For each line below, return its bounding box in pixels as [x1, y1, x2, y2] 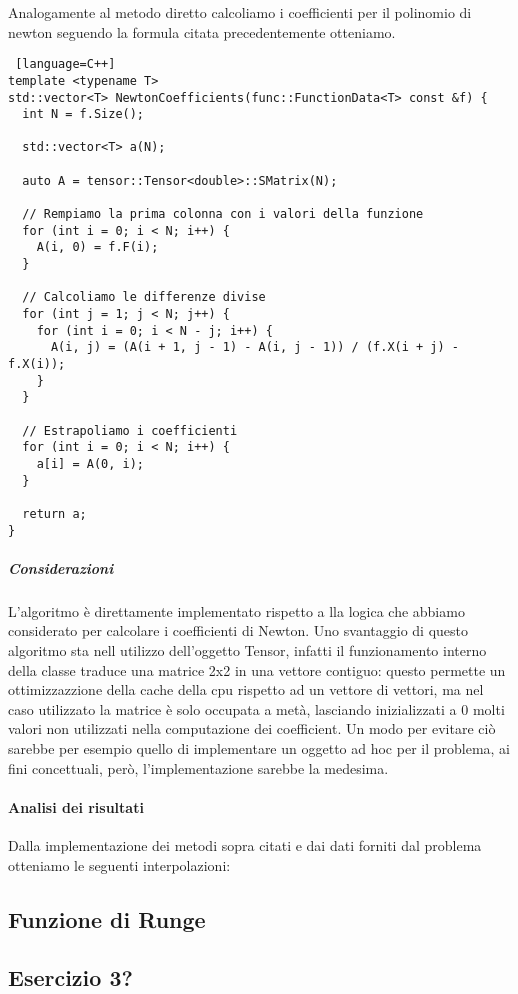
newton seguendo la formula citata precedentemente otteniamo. [8, 21, 396, 42]
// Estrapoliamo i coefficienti [22, 423, 238, 438]
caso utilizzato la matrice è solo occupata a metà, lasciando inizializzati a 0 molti [8, 698, 505, 719]
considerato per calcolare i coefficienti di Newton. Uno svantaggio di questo [8, 620, 468, 641]
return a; [22, 506, 87, 521]
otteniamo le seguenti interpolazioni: [8, 854, 231, 875]
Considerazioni [8, 557, 114, 578]
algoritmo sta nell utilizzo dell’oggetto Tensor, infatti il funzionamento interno [8, 639, 487, 660]
